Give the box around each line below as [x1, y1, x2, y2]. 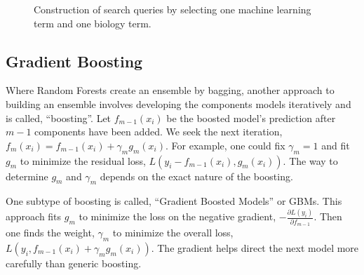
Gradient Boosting [6, 50, 143, 72]
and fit [321, 137, 350, 152]
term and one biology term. [34, 15, 151, 30]
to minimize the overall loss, [112, 224, 234, 239]
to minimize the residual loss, [20, 153, 146, 168]
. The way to [283, 153, 338, 168]
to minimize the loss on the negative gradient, [79, 209, 276, 224]
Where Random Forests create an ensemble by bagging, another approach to [6, 83, 335, 98]
